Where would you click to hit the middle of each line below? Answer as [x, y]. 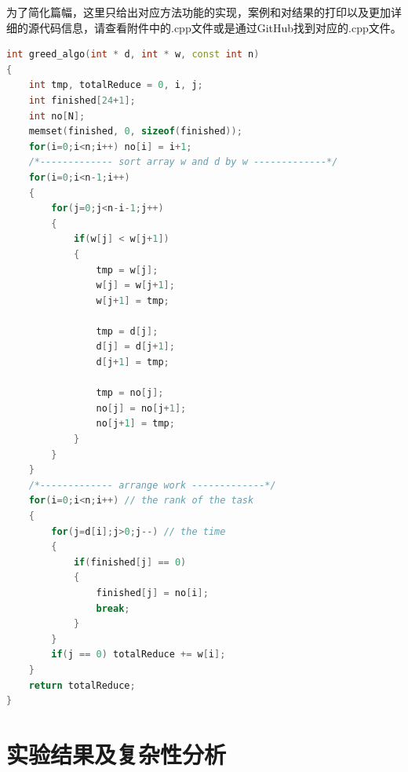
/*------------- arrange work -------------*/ [152, 485]
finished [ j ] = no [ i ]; [152, 593]
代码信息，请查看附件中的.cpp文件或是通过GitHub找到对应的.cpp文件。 [220, 27]
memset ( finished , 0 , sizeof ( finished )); [135, 132]
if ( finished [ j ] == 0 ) [130, 562]
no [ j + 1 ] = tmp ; [135, 424]
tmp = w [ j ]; [127, 270]
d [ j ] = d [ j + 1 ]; [135, 347]
